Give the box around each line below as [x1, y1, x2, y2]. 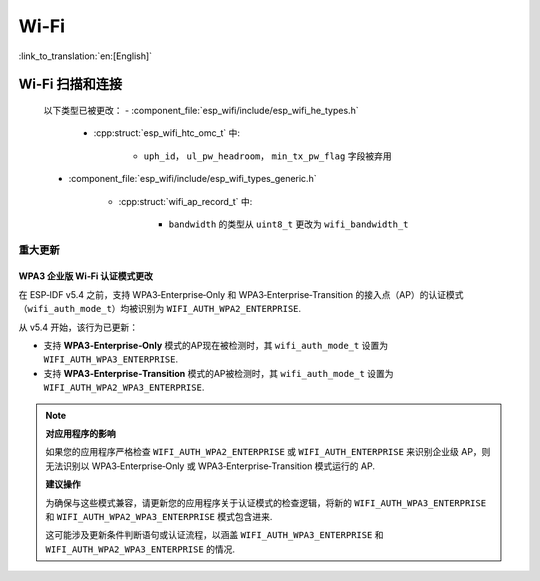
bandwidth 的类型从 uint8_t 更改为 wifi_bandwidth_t [168, 218, 409, 230]
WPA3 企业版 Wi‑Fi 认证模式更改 [18, 270, 154, 282]
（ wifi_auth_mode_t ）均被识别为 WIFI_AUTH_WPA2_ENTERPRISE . [18, 303, 302, 315]
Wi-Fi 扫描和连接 [18, 76, 123, 93]
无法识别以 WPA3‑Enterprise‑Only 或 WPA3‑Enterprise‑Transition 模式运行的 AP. [45, 460, 375, 472]
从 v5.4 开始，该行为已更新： [18, 321, 139, 333]
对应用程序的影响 [45, 427, 116, 439]
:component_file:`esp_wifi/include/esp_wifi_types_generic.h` [68, 173, 317, 185]
